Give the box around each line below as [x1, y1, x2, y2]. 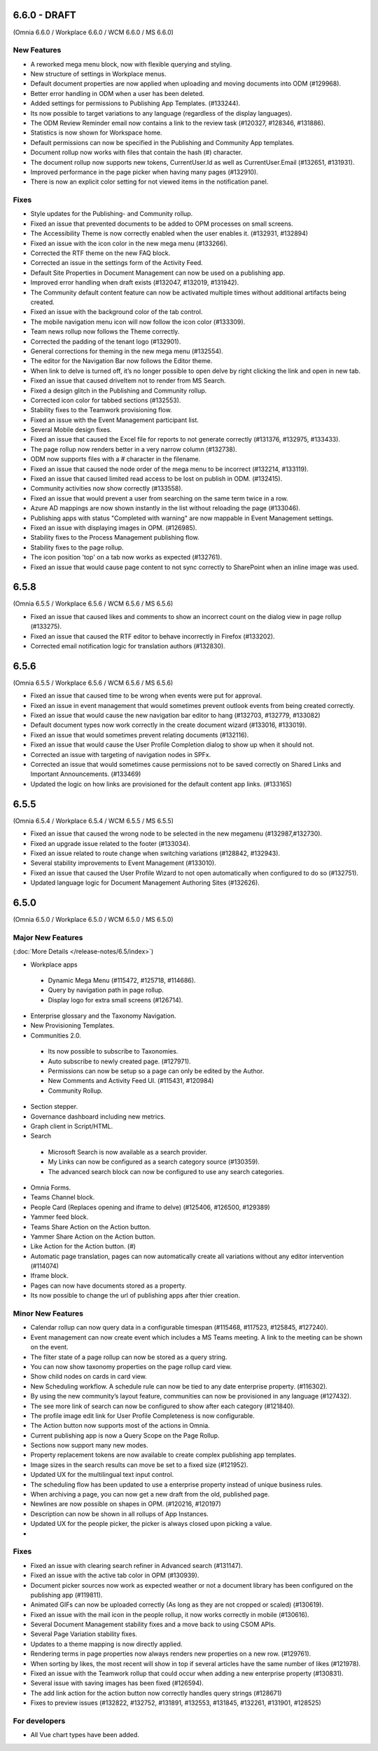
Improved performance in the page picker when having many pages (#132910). [30, 168, 258, 176]
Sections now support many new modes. [30, 1441, 148, 1450]
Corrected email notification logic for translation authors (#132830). [30, 642, 225, 650]
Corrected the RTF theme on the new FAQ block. [30, 249, 171, 257]
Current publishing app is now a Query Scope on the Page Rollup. [30, 1431, 220, 1440]
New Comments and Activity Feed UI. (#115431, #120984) [48, 1077, 214, 1085]
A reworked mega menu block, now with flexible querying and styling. [30, 60, 232, 68]
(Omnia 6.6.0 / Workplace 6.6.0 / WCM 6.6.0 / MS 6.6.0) [13, 28, 174, 36]
